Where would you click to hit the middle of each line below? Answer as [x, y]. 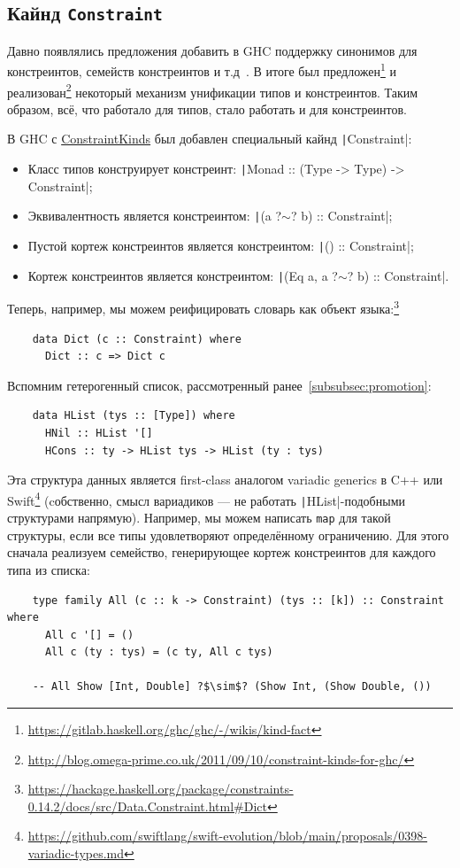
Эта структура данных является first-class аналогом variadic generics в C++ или [225, 480]
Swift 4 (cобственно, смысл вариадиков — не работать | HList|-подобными [206, 499]
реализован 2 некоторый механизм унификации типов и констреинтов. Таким [213, 90]
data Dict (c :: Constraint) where [137, 339]
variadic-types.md [76, 853]
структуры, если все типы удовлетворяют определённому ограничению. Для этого [228, 535]
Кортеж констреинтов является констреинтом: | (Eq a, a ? [183, 275]
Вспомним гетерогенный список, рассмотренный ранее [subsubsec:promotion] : [219, 385]
